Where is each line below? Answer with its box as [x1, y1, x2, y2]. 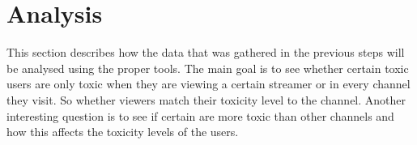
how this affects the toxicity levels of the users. [6, 123, 239, 140]
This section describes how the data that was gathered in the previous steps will [6, 44, 405, 61]
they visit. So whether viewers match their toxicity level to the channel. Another [6, 91, 406, 108]
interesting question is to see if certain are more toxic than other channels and [6, 107, 394, 124]
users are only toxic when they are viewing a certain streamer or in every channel [6, 75, 411, 92]
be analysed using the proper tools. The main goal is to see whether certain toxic [6, 59, 409, 76]
